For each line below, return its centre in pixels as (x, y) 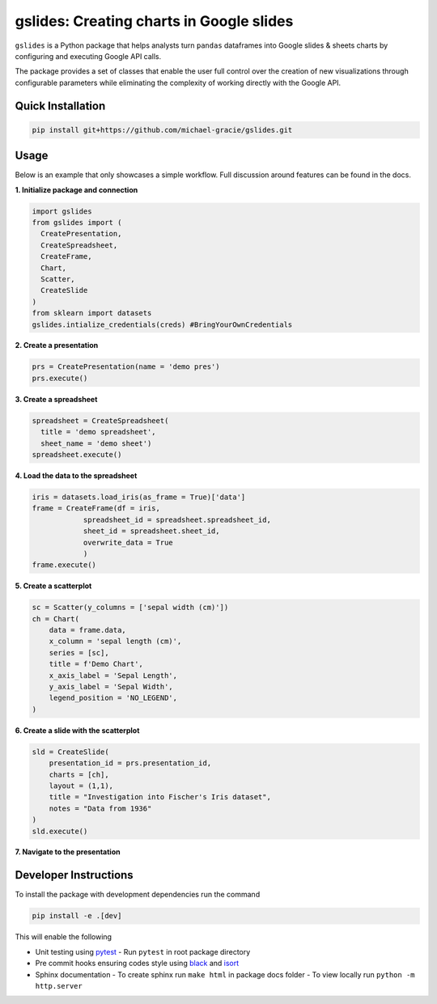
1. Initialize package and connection (76, 189)
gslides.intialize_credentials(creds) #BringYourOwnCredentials (162, 324)
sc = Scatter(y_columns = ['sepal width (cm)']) (130, 608)
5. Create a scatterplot (53, 586)
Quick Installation (60, 106)
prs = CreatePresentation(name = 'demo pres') (126, 367)
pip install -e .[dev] (77, 916)
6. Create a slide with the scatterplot (77, 730)
